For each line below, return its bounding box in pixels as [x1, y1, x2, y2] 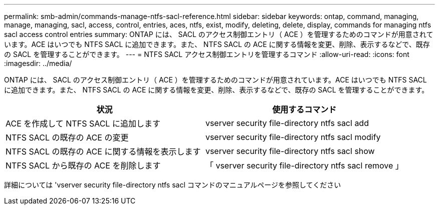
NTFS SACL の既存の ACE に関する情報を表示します [6, 146, 201, 156]
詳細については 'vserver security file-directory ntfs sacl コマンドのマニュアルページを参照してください [4, 180, 341, 189]
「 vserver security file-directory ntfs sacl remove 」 [205, 160, 403, 170]
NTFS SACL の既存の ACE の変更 [6, 132, 129, 142]
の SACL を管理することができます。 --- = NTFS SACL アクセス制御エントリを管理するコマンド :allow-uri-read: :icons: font [4, 50, 409, 58]
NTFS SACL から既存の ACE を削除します [6, 160, 161, 170]
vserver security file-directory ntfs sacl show [205, 146, 375, 156]
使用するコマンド [272, 104, 337, 114]
